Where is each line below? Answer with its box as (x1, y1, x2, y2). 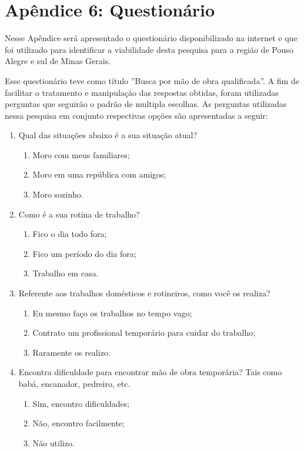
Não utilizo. (32, 436, 75, 449)
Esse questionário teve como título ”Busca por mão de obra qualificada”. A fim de (5, 74, 299, 86)
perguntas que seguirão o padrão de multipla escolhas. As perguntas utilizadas (5, 98, 287, 110)
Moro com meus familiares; (32, 148, 130, 161)
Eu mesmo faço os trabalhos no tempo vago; (32, 306, 192, 319)
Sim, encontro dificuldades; (32, 397, 130, 409)
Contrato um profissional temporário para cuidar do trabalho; (32, 326, 256, 339)
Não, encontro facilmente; (32, 417, 125, 429)
